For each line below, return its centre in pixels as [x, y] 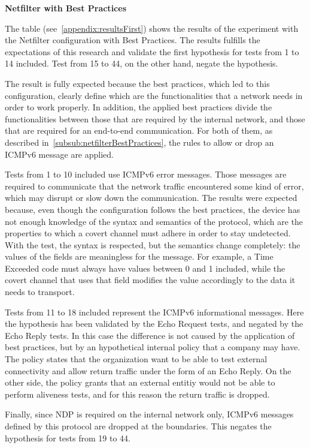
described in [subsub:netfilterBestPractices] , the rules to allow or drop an [139, 142]
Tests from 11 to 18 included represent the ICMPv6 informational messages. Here [154, 312]
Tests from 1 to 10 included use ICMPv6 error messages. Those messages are [146, 174]
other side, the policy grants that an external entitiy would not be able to [140, 382]
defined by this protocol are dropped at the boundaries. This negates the [138, 426]
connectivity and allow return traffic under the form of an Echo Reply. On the [148, 370]
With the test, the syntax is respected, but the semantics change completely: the [153, 244]
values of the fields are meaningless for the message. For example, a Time [139, 256]
